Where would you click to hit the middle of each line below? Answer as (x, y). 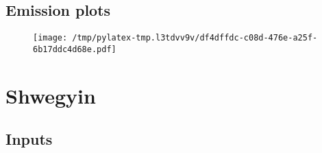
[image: (50, 38)
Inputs (29, 139)
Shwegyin (51, 95)
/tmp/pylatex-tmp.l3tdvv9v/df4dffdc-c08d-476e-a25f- (195, 38)
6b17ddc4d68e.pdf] (75, 49)
